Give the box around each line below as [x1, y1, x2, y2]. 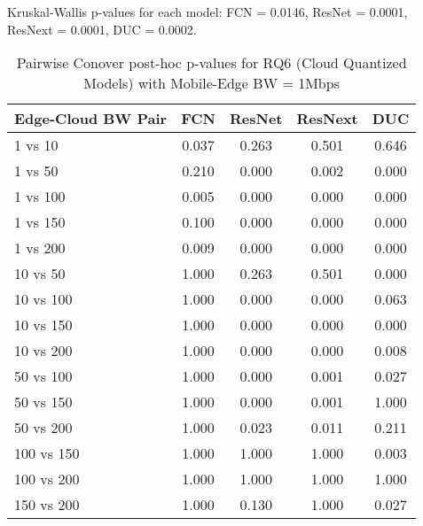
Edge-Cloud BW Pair [14, 108, 168, 129]
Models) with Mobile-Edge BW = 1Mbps [83, 73, 340, 94]
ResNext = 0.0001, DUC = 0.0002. [7, 19, 197, 38]
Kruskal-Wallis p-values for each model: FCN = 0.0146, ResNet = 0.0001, [7, 3, 408, 20]
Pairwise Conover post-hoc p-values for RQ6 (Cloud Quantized [16, 52, 407, 73]
